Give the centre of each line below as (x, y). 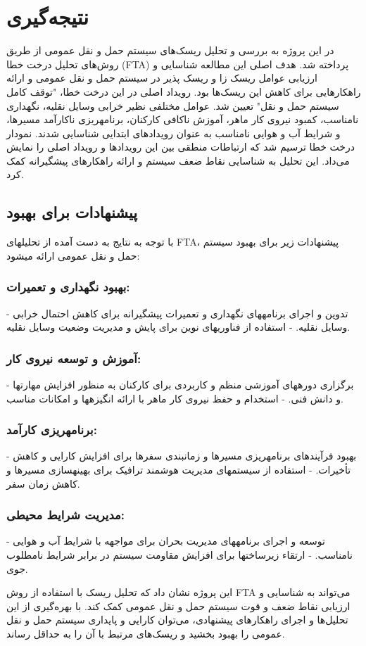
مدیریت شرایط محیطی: (65, 515)
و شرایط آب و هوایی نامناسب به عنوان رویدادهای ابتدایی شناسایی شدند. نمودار (173, 133)
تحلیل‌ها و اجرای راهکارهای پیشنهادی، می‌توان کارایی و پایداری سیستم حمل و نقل (177, 620)
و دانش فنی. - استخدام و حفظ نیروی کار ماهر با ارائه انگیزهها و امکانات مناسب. (175, 398)
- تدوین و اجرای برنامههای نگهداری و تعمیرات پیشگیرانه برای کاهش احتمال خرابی (177, 313)
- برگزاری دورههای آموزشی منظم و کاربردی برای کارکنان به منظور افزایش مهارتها (180, 385)
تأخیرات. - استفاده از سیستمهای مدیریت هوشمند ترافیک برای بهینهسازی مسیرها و (179, 470)
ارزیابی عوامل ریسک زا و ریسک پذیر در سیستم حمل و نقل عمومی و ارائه (162, 78)
